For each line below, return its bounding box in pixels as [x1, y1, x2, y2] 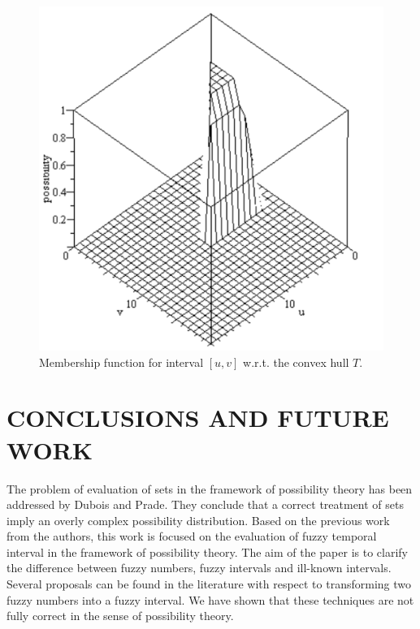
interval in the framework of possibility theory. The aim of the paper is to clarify [6, 543, 408, 560]
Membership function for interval [39, 353, 204, 370]
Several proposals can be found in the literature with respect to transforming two [6, 575, 411, 592]
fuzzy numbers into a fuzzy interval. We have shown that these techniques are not [6, 591, 414, 608]
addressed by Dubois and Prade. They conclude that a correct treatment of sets [6, 496, 405, 513]
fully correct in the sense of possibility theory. [6, 607, 234, 624]
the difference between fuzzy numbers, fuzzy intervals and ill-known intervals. [6, 559, 392, 576]
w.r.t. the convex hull [243, 353, 349, 370]
